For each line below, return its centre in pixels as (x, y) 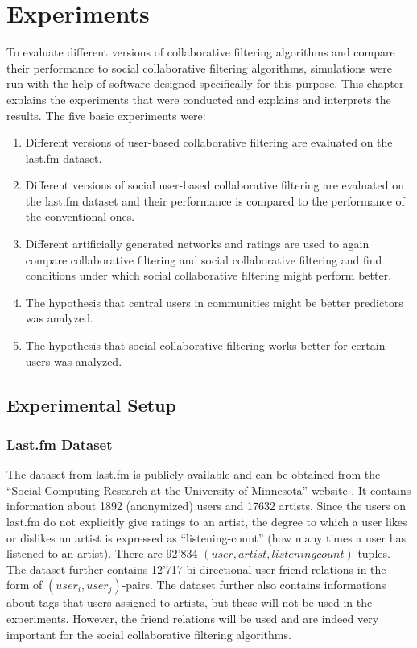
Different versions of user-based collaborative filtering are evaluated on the (209, 142)
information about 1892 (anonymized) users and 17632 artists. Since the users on (206, 506)
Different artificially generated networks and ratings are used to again (197, 244)
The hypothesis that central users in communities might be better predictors (214, 302)
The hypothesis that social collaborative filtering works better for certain (205, 345)
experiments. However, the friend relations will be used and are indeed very (193, 618)
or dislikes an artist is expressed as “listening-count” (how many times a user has (206, 537)
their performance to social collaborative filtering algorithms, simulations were (199, 67)
